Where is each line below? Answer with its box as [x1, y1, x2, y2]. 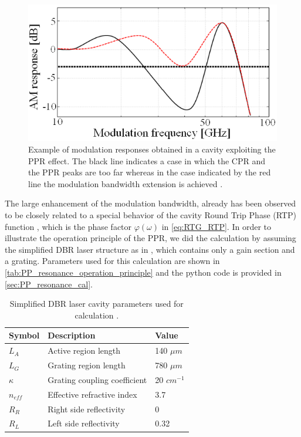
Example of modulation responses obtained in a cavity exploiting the [28, 143, 276, 155]
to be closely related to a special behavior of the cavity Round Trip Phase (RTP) [5, 209, 296, 221]
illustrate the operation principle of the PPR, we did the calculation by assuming [5, 232, 296, 244]
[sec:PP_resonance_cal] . [5, 277, 93, 290]
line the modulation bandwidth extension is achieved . [28, 177, 223, 189]
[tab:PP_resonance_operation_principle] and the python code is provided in [5, 266, 282, 278]
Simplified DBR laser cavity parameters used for [9, 297, 184, 310]
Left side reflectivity [48, 417, 120, 429]
